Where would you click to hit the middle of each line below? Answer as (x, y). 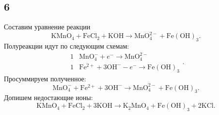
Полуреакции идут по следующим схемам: (67, 46)
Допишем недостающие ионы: (48, 97)
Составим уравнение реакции (47, 27)
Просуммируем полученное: (45, 78)
